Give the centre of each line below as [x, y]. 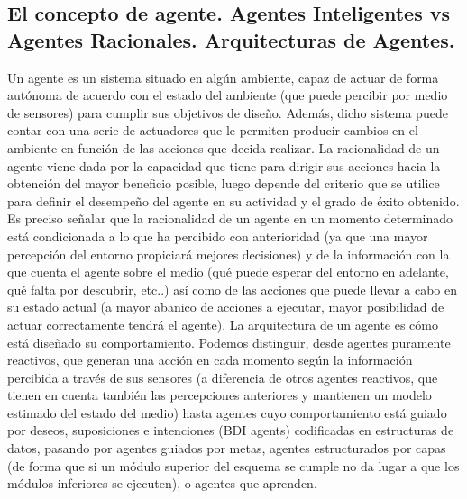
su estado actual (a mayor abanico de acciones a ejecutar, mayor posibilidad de [226, 307]
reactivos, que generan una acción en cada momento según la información [210, 360]
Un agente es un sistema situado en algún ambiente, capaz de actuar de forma [223, 77]
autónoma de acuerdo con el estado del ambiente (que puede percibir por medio [228, 95]
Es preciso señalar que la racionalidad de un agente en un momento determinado [230, 218]
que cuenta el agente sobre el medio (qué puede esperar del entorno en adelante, [228, 272]
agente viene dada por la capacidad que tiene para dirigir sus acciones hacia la [224, 165]
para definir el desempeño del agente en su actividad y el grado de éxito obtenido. [233, 200]
